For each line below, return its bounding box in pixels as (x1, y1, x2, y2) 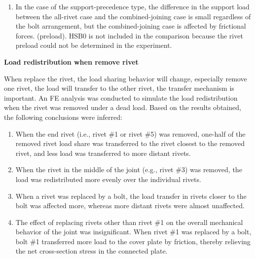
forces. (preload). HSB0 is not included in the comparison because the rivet (15, 30, 243, 40)
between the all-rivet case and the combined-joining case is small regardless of (15, 11, 251, 21)
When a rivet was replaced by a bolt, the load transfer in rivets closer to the (15, 190, 247, 201)
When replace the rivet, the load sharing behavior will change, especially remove (4, 73, 247, 83)
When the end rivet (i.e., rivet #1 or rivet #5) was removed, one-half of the (15, 128, 246, 139)
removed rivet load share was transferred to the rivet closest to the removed (15, 138, 245, 148)
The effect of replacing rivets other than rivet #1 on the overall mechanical (15, 217, 243, 227)
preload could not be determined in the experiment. (15, 40, 172, 50)
